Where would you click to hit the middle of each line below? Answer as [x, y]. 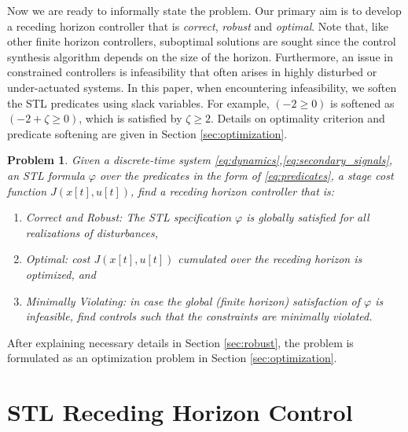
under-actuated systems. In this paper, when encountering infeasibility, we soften [202, 87]
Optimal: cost [58, 259]
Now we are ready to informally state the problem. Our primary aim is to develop [204, 10]
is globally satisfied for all [308, 217]
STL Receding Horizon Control [180, 412]
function [27, 190]
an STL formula [46, 175]
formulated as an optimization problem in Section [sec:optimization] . [172, 358]
